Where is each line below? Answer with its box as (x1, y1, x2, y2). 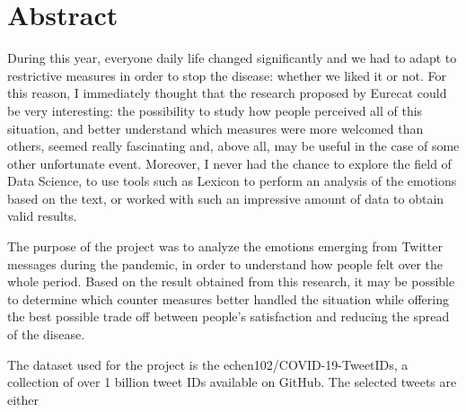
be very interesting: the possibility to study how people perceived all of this (7, 101, 423, 119)
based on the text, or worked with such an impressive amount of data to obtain (7, 188, 444, 207)
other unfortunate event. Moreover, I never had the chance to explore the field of (7, 153, 452, 172)
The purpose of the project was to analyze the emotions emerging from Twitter (7, 237, 443, 256)
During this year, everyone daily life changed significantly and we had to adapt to (7, 48, 457, 67)
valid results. (7, 206, 77, 225)
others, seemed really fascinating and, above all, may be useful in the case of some (7, 136, 460, 155)
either (7, 390, 40, 408)
